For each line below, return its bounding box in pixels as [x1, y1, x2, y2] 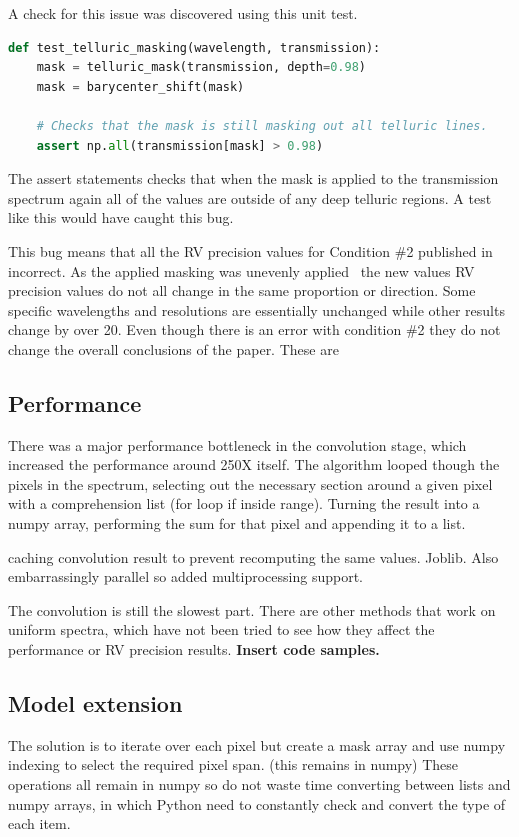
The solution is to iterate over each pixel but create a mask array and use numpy [8, 734, 506, 755]
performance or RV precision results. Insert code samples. [8, 639, 380, 660]
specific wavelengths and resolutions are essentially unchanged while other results [8, 299, 505, 320]
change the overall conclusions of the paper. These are [8, 338, 339, 359]
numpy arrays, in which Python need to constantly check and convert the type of [8, 793, 506, 814]
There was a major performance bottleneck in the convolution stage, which [8, 434, 467, 455]
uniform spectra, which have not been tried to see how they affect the [8, 619, 435, 640]
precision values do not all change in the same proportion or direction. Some [8, 280, 476, 301]
